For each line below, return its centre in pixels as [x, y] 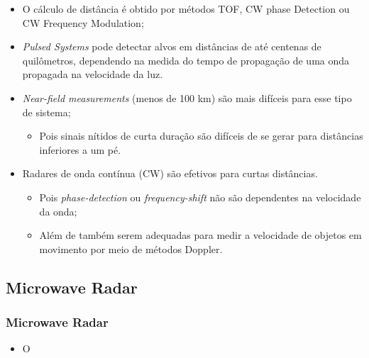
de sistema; [46, 112]
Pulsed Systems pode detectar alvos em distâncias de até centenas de [172, 46]
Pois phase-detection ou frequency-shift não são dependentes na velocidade [200, 197]
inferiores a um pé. [80, 149]
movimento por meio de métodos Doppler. [131, 248]
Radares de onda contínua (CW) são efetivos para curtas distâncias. [170, 173]
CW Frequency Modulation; [83, 22]
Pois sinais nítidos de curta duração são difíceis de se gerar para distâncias [201, 136]
